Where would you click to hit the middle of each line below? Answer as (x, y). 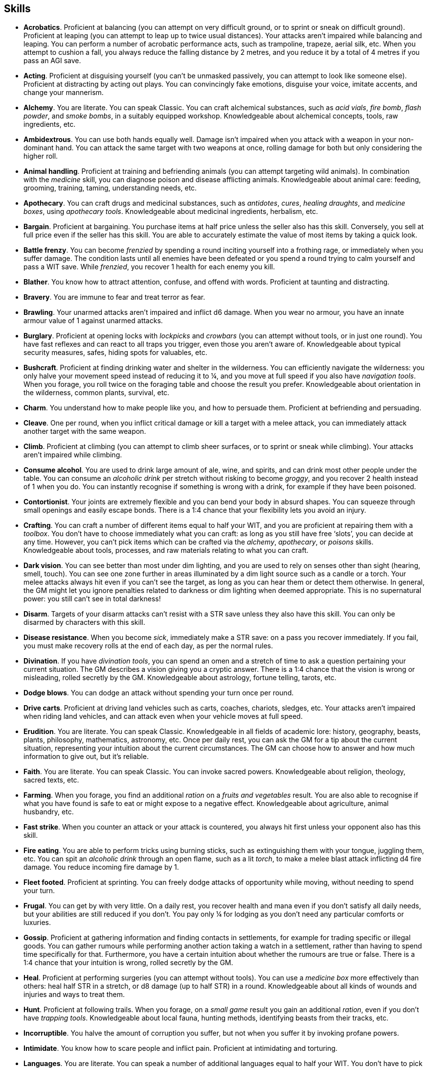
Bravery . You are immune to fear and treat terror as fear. (114, 297)
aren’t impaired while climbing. (73, 455)
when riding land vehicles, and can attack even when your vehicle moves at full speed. (163, 716)
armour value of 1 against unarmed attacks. (93, 321)
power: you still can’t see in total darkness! (92, 599)
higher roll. (41, 156)
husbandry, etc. (49, 812)
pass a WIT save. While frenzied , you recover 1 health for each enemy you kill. (149, 267)
